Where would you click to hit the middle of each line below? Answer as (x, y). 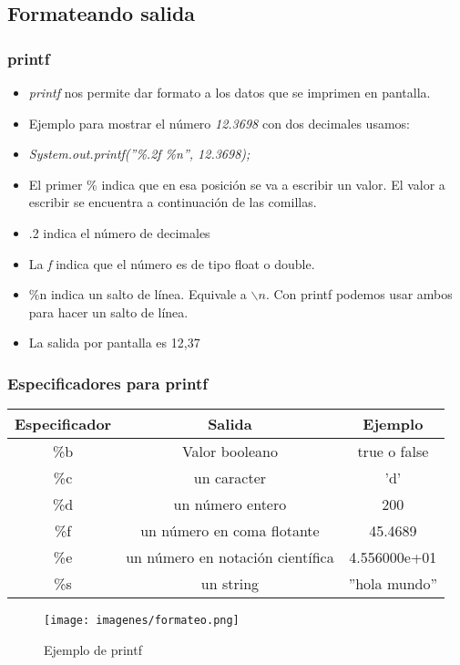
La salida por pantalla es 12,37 (114, 343)
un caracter (230, 478)
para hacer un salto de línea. (108, 312)
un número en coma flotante (230, 531)
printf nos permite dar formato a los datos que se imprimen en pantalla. (230, 92)
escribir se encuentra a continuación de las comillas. (173, 202)
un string (230, 584)
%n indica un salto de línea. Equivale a (138, 294)
